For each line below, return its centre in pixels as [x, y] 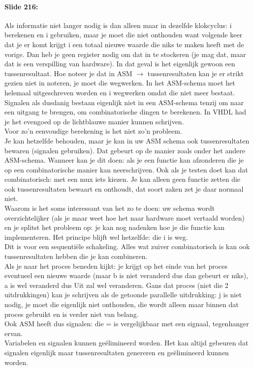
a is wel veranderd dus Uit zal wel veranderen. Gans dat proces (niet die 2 [116, 285]
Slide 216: [21, 6]
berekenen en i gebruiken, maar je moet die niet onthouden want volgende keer [124, 35]
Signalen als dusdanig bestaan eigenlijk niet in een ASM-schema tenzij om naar [124, 102]
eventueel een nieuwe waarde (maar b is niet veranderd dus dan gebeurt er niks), [127, 275]
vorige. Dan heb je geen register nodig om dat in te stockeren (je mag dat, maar [125, 54]
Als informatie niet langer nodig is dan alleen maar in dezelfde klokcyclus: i [118, 25]
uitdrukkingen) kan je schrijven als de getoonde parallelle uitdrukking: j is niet [123, 295]
